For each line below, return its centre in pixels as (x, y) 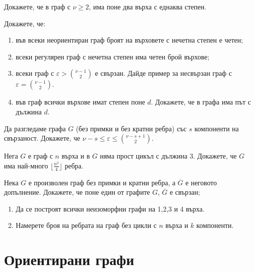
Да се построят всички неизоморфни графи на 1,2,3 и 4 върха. (110, 208)
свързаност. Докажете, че (42, 138)
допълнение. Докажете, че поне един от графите (77, 192)
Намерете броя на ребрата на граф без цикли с (86, 225)
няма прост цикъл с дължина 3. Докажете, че (168, 156)
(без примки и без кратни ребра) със (131, 128)
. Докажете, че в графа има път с (201, 102)
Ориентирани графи (69, 259)
